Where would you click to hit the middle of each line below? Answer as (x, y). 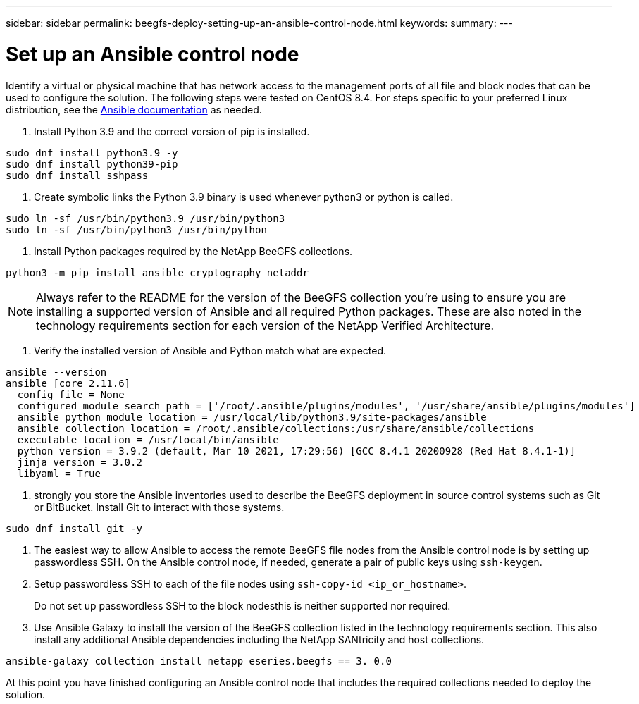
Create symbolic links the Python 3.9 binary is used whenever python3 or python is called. (244, 197)
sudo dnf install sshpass (77, 175)
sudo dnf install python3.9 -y (92, 153)
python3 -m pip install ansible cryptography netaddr (157, 272)
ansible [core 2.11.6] (68, 383)
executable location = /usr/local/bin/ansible (148, 439)
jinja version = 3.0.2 (80, 462)
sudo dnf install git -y (74, 528)
